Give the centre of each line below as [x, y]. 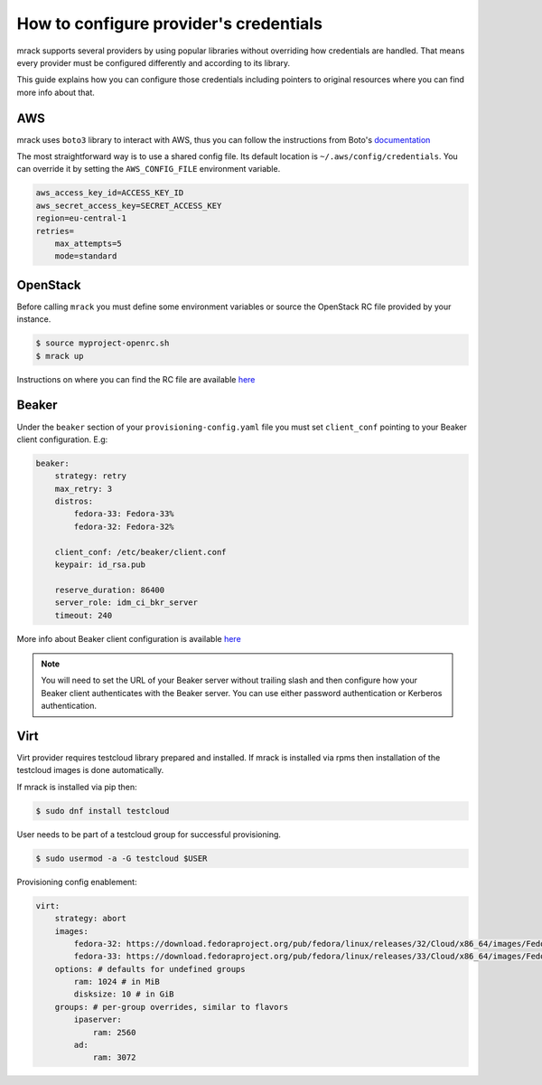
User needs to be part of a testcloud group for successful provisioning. [149, 834]
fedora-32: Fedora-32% [124, 526]
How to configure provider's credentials [169, 24]
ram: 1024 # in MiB [117, 982]
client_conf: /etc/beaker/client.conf [140, 552]
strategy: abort [90, 919]
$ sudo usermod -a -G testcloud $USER [121, 858]
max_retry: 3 [84, 489]
